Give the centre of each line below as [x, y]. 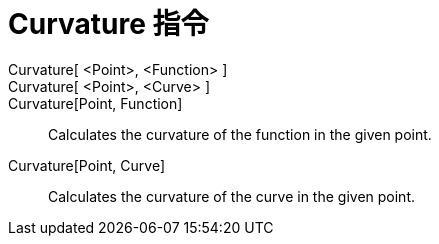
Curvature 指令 [108, 24]
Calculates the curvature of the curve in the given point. [231, 196]
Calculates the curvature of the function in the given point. [240, 134]
